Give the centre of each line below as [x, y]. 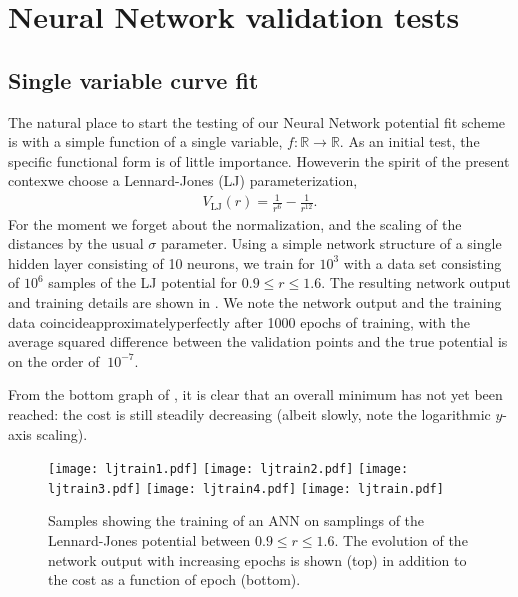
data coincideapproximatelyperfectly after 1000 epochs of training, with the [239, 321]
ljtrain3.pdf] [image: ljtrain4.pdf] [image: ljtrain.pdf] [246, 488]
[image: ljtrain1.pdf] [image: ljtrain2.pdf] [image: [228, 469]
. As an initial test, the [409, 141]
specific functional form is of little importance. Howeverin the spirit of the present [259, 160]
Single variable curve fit [133, 79]
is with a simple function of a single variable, [145, 141]
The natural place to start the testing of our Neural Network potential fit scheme [257, 121]
